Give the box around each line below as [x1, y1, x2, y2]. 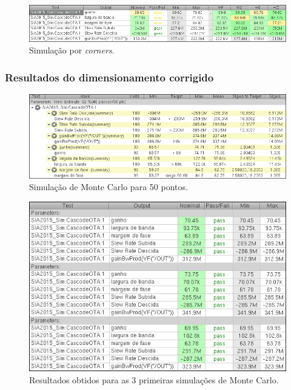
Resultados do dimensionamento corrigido [5, 69, 214, 84]
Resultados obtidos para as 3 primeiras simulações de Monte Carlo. [29, 373, 279, 386]
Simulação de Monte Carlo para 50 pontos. [29, 180, 188, 193]
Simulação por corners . [29, 44, 115, 56]
